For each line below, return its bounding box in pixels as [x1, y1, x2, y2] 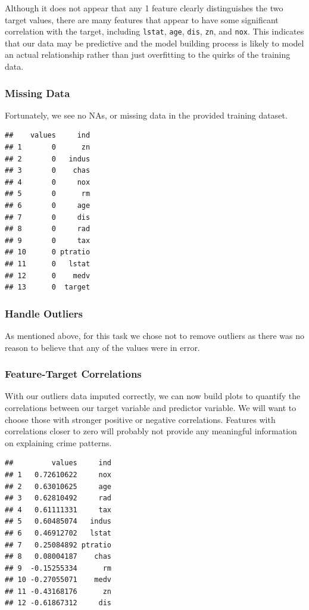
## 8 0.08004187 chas [5, 552, 111, 561]
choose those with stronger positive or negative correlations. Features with [5, 413, 276, 425]
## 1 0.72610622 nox [5, 470, 111, 479]
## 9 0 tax [5, 236, 90, 245]
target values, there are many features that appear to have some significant [5, 13, 279, 26]
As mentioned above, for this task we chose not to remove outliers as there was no [5, 329, 305, 341]
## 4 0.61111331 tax [5, 505, 111, 514]
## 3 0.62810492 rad [5, 494, 111, 503]
